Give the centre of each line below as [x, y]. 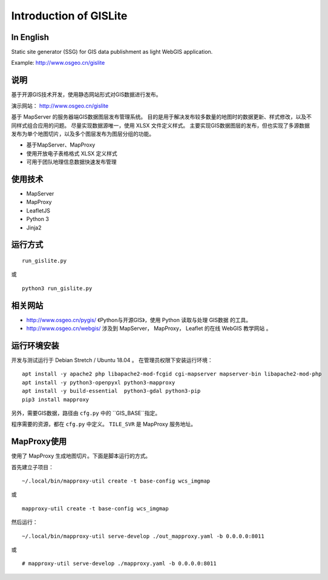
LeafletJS [38, 210]
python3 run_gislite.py [57, 288]
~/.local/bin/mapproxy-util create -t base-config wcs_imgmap [116, 481]
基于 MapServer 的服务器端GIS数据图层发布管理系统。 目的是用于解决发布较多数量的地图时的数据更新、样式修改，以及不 [161, 117]
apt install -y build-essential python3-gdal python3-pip [111, 391]
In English [30, 37]
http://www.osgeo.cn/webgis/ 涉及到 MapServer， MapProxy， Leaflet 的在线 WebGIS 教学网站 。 [149, 328]
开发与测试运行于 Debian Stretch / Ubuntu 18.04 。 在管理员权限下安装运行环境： [112, 360]
